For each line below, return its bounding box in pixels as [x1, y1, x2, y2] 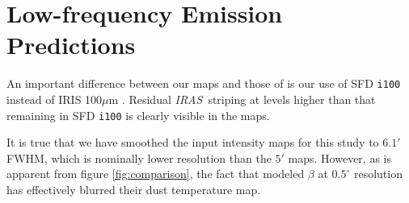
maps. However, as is [288, 149, 391, 166]
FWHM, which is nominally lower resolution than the [6, 149, 272, 166]
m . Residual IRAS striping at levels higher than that [108, 90, 376, 107]
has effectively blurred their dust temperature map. [6, 181, 261, 197]
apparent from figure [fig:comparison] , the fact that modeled [6, 165, 305, 182]
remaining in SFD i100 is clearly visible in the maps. [6, 106, 270, 123]
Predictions [6, 28, 136, 61]
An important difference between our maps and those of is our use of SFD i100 [6, 75, 401, 92]
